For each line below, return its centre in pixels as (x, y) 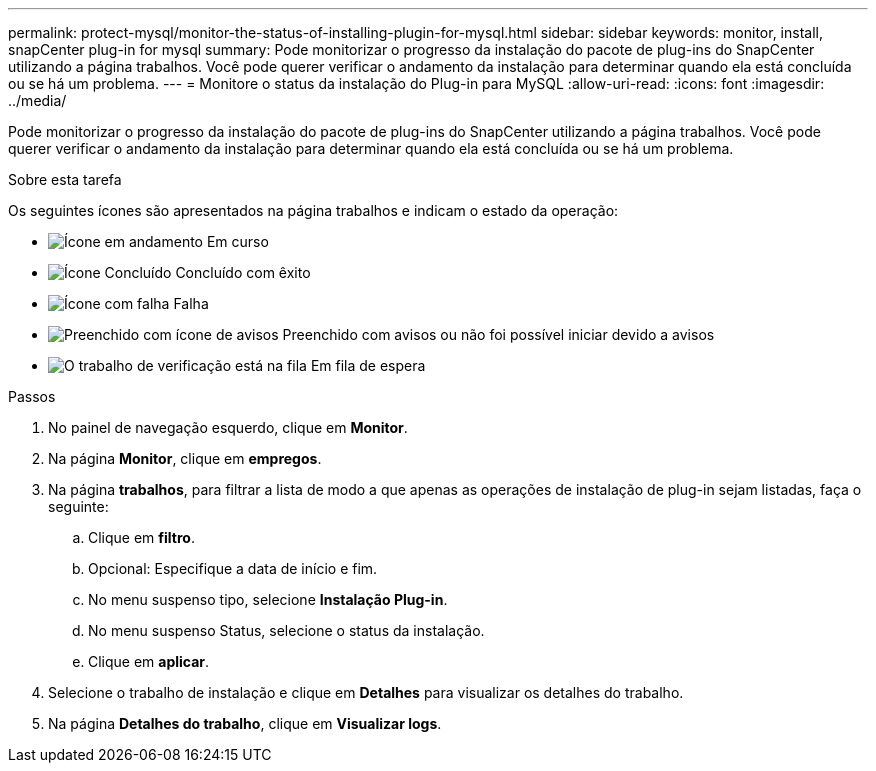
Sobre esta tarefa (65, 179)
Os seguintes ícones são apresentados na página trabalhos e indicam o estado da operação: (313, 210)
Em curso (237, 241)
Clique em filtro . (141, 537)
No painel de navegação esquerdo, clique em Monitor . (228, 427)
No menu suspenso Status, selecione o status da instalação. (286, 630)
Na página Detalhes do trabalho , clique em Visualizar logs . (245, 723)
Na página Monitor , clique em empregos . (185, 458)
